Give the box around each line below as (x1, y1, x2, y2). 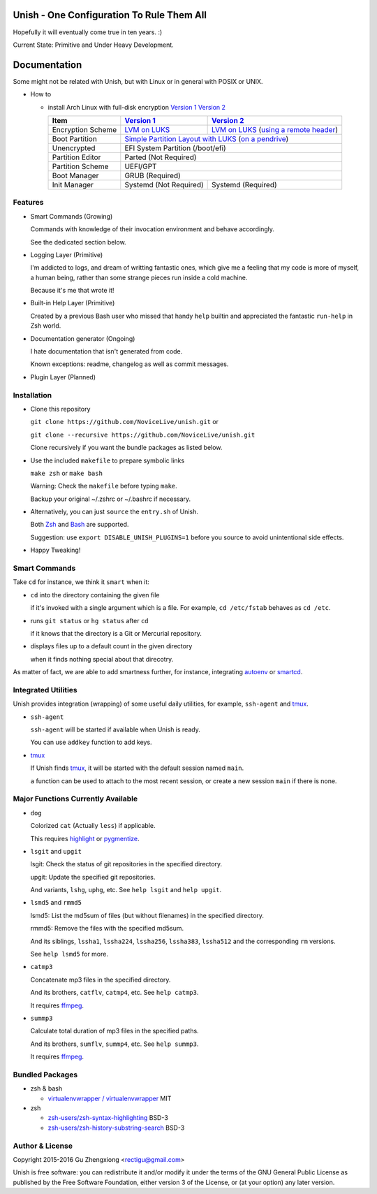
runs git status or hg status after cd (30, 616, 149, 625)
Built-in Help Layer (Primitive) (30, 299, 115, 307)
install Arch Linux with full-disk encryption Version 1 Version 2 (47, 103, 226, 111)
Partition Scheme (52, 161, 109, 171)
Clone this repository (30, 405, 91, 413)
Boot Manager (52, 170, 99, 180)
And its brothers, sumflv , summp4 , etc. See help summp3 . (30, 1040, 199, 1048)
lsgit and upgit (30, 847, 82, 855)
